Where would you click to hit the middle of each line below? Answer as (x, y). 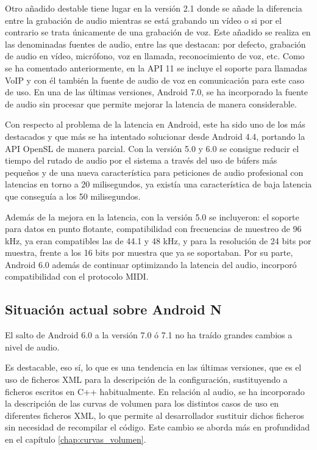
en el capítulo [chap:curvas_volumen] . (76, 439)
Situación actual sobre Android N (113, 309)
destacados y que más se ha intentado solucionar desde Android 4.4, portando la (155, 136)
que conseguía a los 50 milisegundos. (73, 196)
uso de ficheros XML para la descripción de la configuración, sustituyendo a (146, 379)
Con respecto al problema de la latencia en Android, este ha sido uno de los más (155, 124)
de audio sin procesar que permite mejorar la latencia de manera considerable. (151, 103)
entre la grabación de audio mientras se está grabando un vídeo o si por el (143, 20)
